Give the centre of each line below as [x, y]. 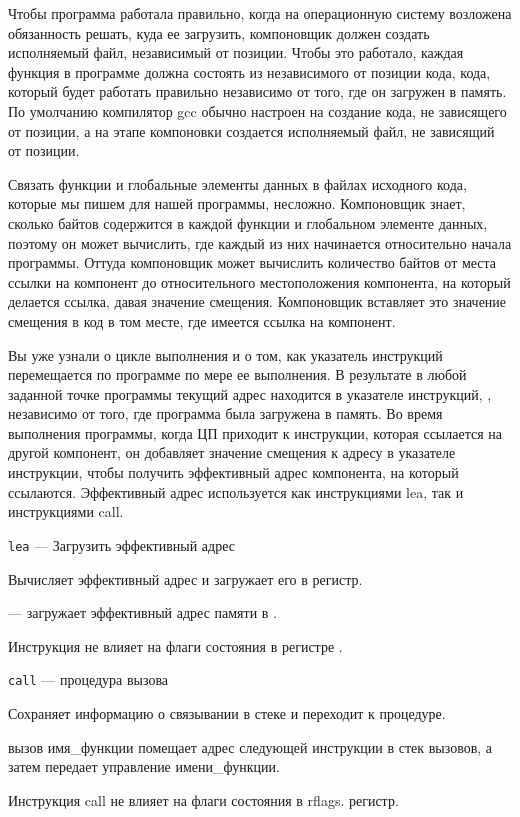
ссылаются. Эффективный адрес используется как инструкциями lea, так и [236, 491]
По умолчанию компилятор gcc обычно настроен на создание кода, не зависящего [257, 110]
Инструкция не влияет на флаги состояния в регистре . [175, 645]
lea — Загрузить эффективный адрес [121, 544]
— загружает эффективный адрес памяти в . [142, 612]
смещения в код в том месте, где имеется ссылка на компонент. [202, 320]
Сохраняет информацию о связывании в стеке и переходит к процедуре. [227, 712]
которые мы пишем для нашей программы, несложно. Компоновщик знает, [237, 203]
